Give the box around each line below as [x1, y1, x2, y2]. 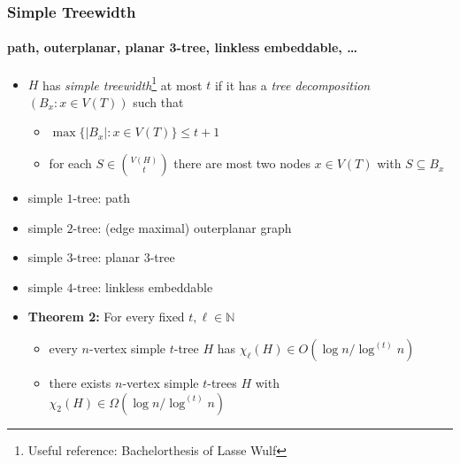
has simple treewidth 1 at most [42, 73, 203, 94]
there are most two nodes [173, 154, 310, 173]
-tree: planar [73, 248, 140, 267]
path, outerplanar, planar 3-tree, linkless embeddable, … [7, 38, 357, 57]
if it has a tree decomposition [214, 75, 371, 94]
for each [49, 154, 92, 173]
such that [133, 92, 184, 111]
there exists [49, 374, 111, 392]
